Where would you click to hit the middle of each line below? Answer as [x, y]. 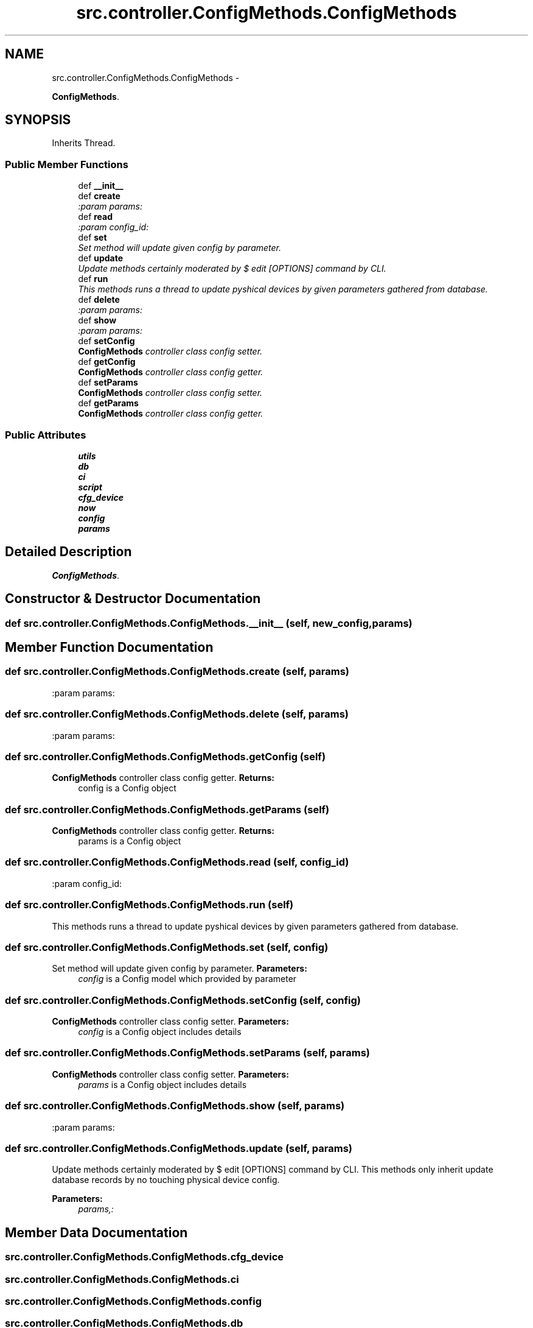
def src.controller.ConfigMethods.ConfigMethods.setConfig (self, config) [183, 1000]
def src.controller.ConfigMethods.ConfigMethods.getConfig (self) [165, 756]
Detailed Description [68, 552]
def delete [99, 300]
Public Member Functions [67, 164]
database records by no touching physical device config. [166, 1180]
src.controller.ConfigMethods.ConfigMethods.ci [122, 1279]
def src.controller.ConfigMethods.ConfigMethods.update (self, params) [179, 1148]
